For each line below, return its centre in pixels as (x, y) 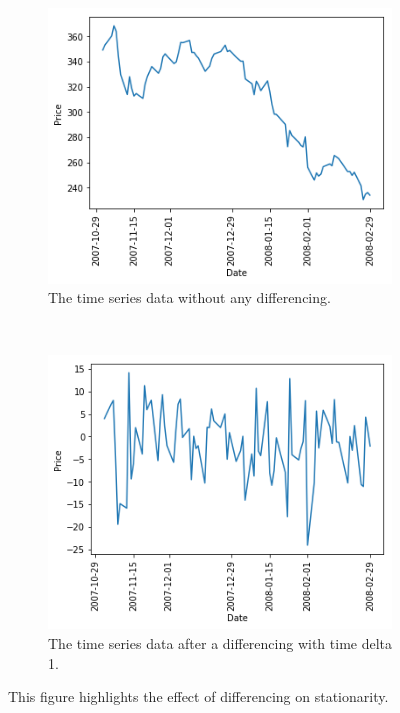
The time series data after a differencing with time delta (220, 643)
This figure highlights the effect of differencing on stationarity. (198, 696)
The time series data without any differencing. (189, 297)
